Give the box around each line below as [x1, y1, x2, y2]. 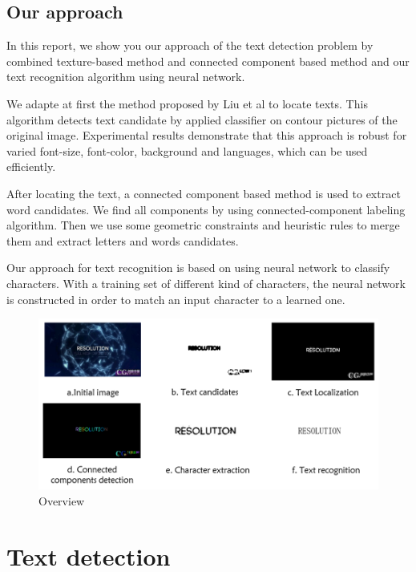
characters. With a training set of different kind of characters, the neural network [6, 274, 406, 291]
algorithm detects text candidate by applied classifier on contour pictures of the [6, 111, 398, 128]
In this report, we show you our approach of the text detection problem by [6, 37, 374, 54]
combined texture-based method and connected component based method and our [6, 52, 410, 69]
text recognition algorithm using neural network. [6, 68, 245, 85]
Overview [38, 492, 85, 509]
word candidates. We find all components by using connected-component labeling [6, 201, 406, 217]
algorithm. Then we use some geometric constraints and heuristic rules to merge [6, 217, 400, 233]
